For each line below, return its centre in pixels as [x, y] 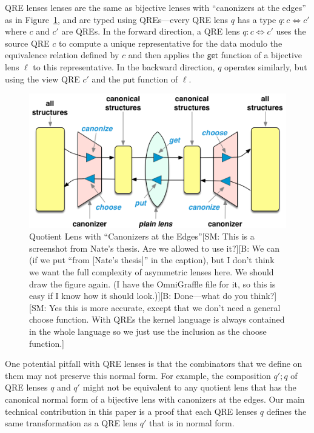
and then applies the [166, 55]
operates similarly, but [266, 66]
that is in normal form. [192, 423]
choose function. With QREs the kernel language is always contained [157, 319]
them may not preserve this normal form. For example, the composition [138, 375]
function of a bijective [261, 55]
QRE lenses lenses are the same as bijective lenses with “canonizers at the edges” [155, 7]
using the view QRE [42, 79]
